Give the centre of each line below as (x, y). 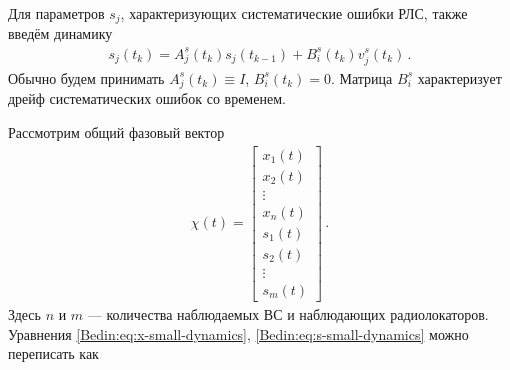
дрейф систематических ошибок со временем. (147, 98)
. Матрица (361, 77)
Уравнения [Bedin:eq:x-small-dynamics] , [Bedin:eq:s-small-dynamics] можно (238, 333)
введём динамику (60, 33)
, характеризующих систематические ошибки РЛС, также (294, 13)
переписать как (53, 353)
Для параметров (56, 13)
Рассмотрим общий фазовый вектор (116, 132)
